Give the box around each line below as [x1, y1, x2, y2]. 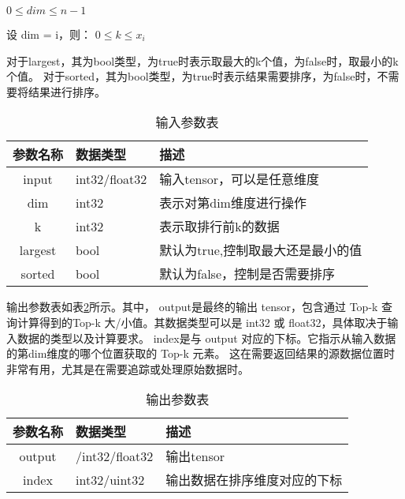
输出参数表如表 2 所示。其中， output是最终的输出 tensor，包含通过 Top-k [6, 298, 378, 315]
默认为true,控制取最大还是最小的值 [159, 241, 362, 260]
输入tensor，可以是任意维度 [159, 170, 320, 189]
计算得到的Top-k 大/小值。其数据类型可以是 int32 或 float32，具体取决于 [17, 313, 388, 330]
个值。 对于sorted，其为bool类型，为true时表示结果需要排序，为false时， [6, 68, 377, 84]
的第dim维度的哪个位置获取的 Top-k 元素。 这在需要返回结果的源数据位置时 [6, 345, 396, 362]
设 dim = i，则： [6, 26, 92, 42]
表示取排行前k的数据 [159, 217, 280, 236]
